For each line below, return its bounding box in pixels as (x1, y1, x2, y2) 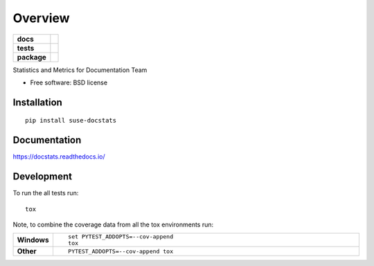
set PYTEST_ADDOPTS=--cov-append (68, 233, 173, 240)
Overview (12, 10, 70, 26)
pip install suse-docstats (25, 116, 117, 125)
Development (12, 170, 73, 183)
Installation (12, 96, 62, 108)
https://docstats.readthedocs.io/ (12, 152, 105, 161)
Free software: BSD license (30, 78, 107, 87)
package (17, 52, 46, 62)
